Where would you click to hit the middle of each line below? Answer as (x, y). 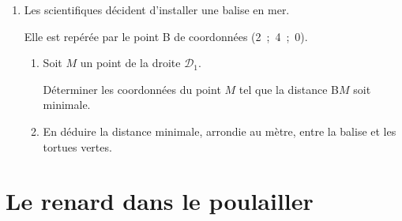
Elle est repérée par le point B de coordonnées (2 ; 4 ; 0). (166, 36)
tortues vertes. (77, 146)
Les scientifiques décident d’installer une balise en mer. (157, 9)
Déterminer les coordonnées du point (132, 89)
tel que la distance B (289, 89)
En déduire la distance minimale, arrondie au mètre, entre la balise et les (220, 131)
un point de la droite (130, 63)
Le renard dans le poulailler (160, 201)
